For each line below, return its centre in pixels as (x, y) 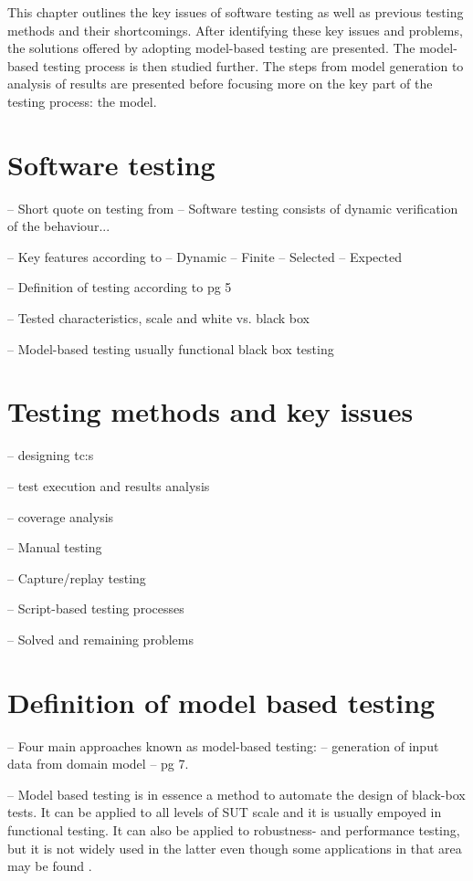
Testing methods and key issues (210, 411)
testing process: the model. (82, 101)
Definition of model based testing (221, 702)
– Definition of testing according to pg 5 (120, 287)
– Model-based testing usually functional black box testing (171, 348)
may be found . (50, 866)
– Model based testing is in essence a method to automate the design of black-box (236, 794)
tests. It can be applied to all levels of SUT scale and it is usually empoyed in (225, 812)
